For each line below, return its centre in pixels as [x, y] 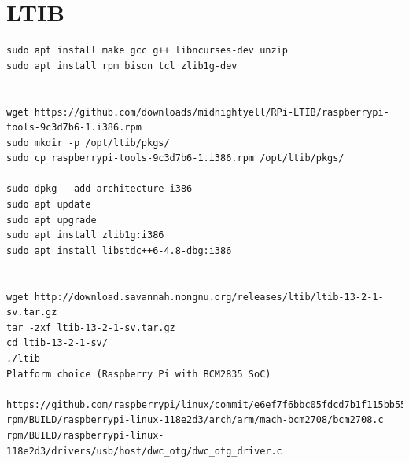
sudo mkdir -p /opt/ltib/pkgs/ [88, 143]
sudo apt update [49, 205]
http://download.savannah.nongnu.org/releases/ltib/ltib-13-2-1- [209, 297]
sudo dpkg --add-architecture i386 [99, 189]
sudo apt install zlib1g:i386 [85, 235]
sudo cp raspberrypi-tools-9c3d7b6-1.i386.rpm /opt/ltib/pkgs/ [175, 158]
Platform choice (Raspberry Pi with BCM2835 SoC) [139, 374]
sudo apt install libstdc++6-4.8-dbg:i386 [119, 250]
